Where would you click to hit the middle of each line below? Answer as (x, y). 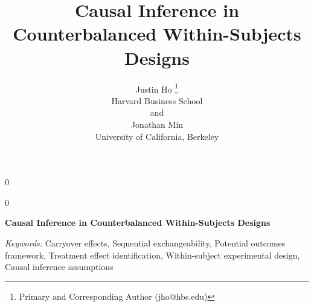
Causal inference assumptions (59, 267)
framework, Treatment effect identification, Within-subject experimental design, (152, 255)
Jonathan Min (157, 124)
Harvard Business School (157, 100)
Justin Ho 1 (157, 88)
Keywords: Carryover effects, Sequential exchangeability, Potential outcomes (145, 243)
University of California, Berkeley (157, 136)
